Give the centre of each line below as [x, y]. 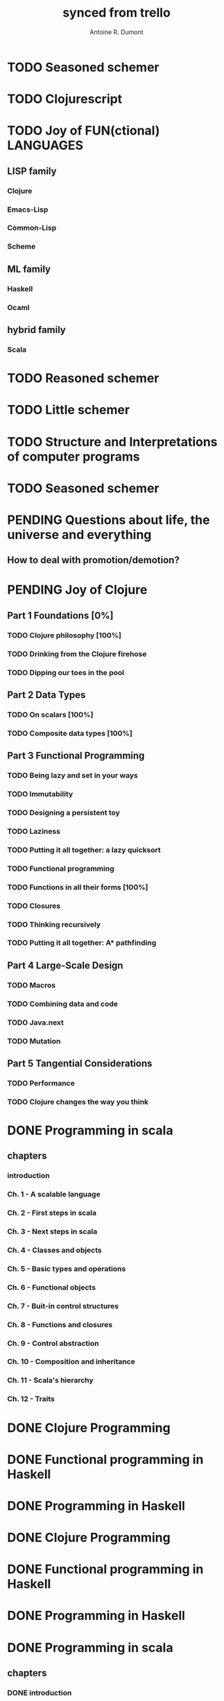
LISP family [32, 171]
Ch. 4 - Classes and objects [54, 1250]
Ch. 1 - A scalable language [54, 1195]
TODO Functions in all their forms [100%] [78, 887]
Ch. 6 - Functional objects [51, 1287]
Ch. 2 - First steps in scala [52, 1213]
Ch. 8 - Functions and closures [60, 1324]
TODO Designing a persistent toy [63, 813]
